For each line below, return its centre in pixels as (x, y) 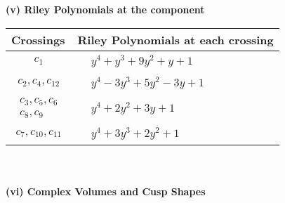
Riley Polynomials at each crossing (175, 39)
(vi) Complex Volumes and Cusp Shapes (106, 191)
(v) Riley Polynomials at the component (105, 9)
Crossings (38, 39)
